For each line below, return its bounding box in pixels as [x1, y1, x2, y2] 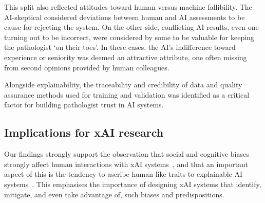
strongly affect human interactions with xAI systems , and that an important [4, 158, 248, 169]
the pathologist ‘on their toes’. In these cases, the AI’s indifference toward [4, 42, 236, 52]
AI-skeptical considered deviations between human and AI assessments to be [4, 11, 245, 22]
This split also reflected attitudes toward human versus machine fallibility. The [4, 2, 252, 12]
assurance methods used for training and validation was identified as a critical [4, 89, 250, 100]
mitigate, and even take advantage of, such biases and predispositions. [4, 189, 224, 199]
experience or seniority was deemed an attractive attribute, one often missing [4, 51, 247, 62]
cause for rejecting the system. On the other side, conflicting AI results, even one [4, 22, 259, 32]
